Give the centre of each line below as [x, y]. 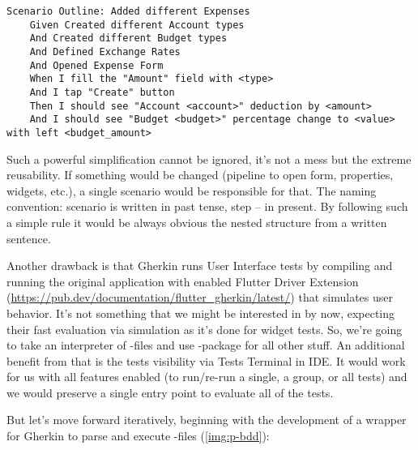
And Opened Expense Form [96, 65]
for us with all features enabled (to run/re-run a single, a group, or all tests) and [207, 377]
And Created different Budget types [128, 39]
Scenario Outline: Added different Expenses [128, 11]
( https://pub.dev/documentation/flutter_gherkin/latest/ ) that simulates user [200, 297]
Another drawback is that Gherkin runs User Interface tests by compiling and [200, 266]
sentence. [29, 238]
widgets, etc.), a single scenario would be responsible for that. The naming [192, 190]
